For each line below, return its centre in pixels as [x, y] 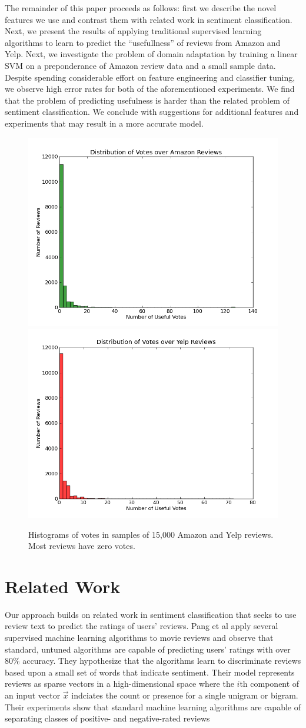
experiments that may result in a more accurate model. [104, 123]
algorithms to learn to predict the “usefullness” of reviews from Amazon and [143, 42]
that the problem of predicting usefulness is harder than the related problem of [147, 100]
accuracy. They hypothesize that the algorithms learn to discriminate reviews [162, 661]
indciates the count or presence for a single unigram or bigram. [185, 695]
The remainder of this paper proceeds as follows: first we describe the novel [141, 8]
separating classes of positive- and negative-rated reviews [107, 718]
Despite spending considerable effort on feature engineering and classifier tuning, [150, 77]
